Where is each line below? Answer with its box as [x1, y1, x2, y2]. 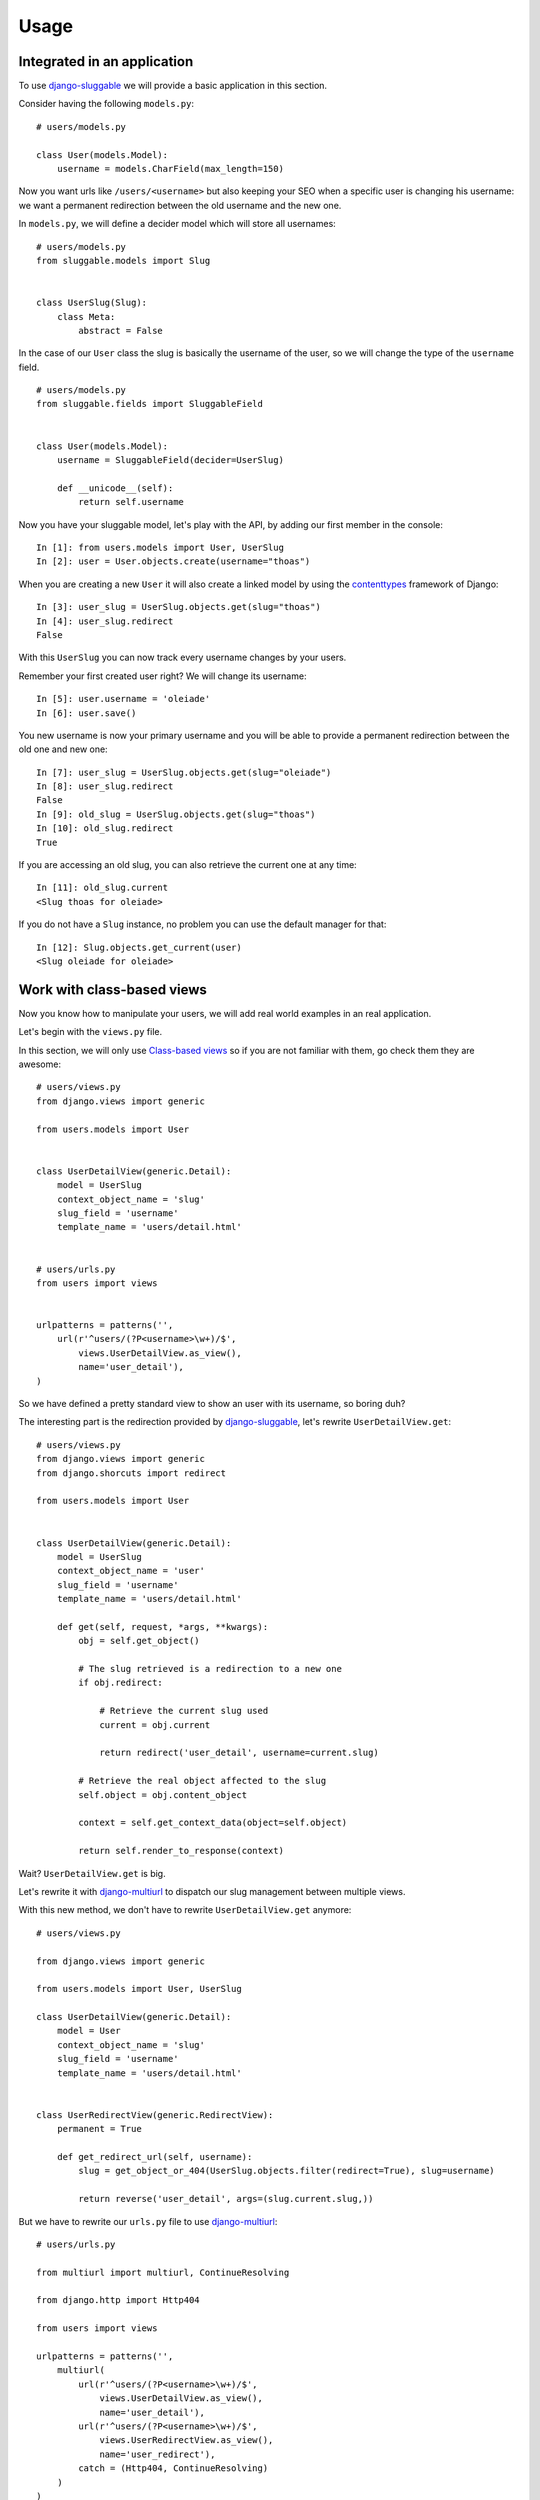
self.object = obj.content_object [78, 1789, 248, 1800]
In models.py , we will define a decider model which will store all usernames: [18, 218, 337, 230]
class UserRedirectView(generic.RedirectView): [36, 2109, 274, 2120]
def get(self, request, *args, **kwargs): [56, 1621, 269, 1632]
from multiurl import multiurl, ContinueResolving [36, 2266, 290, 2278]
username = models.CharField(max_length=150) [56, 163, 285, 175]
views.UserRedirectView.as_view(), [99, 2435, 274, 2446]
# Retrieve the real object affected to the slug [78, 1775, 327, 1787]
